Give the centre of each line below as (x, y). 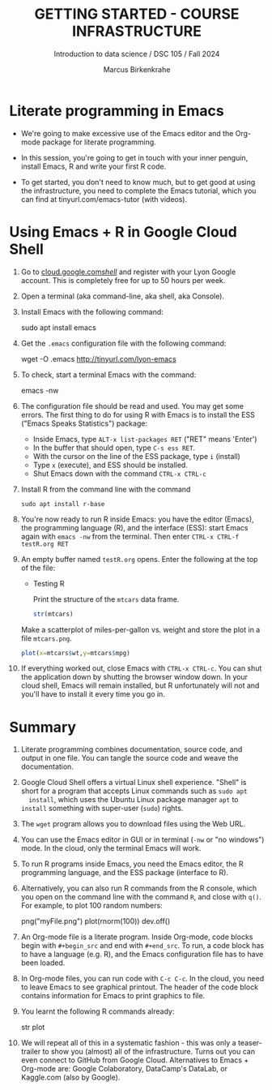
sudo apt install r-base (63, 504)
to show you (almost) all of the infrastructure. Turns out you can (149, 1052)
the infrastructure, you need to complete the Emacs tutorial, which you (138, 191)
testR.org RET (45, 544)
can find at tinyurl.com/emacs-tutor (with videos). (104, 199)
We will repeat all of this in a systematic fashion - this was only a (129, 1043)
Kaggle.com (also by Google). (70, 1077)
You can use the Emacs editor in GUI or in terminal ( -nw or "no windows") (142, 839)
